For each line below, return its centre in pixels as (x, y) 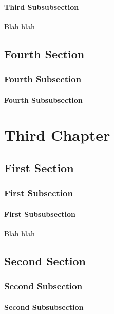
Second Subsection (43, 286)
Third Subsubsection (42, 6)
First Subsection (39, 193)
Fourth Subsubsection (43, 100)
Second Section (45, 260)
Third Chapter (57, 135)
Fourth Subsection (43, 79)
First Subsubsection (40, 213)
